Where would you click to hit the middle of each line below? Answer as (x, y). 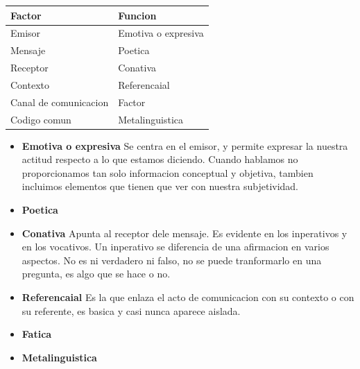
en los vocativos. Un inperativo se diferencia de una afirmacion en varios (175, 247)
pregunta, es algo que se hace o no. (96, 274)
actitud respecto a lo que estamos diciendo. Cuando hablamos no (160, 159)
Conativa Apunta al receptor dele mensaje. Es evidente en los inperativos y (185, 233)
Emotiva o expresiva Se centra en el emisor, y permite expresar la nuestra (185, 145)
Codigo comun (41, 119)
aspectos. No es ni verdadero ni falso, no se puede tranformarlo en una (172, 260)
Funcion (137, 15)
